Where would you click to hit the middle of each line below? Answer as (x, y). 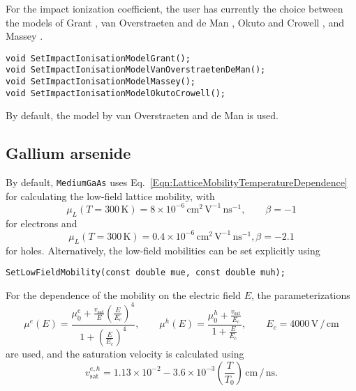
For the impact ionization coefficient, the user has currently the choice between (175, 8)
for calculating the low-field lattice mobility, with (110, 195)
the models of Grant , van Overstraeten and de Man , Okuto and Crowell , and (175, 22)
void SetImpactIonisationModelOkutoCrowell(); (116, 93)
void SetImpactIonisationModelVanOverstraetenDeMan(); (136, 70)
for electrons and (42, 223)
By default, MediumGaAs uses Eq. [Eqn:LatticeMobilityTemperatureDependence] (177, 182)
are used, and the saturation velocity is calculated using (125, 354)
